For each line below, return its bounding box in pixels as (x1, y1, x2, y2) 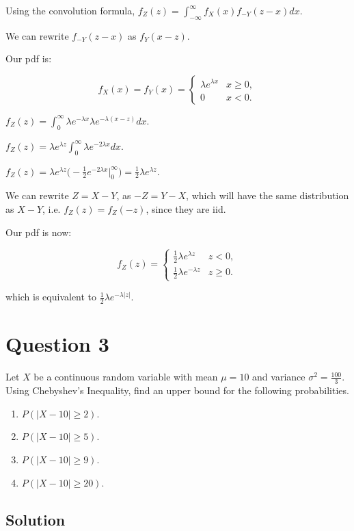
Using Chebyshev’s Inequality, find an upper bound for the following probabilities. (5, 383, 349, 398)
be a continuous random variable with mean (33, 370, 218, 384)
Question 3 (5, 330, 109, 358)
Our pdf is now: (5, 224, 72, 239)
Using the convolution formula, (5, 3, 135, 17)
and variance (252, 370, 305, 384)
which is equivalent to (5, 289, 97, 304)
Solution (5, 508, 66, 530)
